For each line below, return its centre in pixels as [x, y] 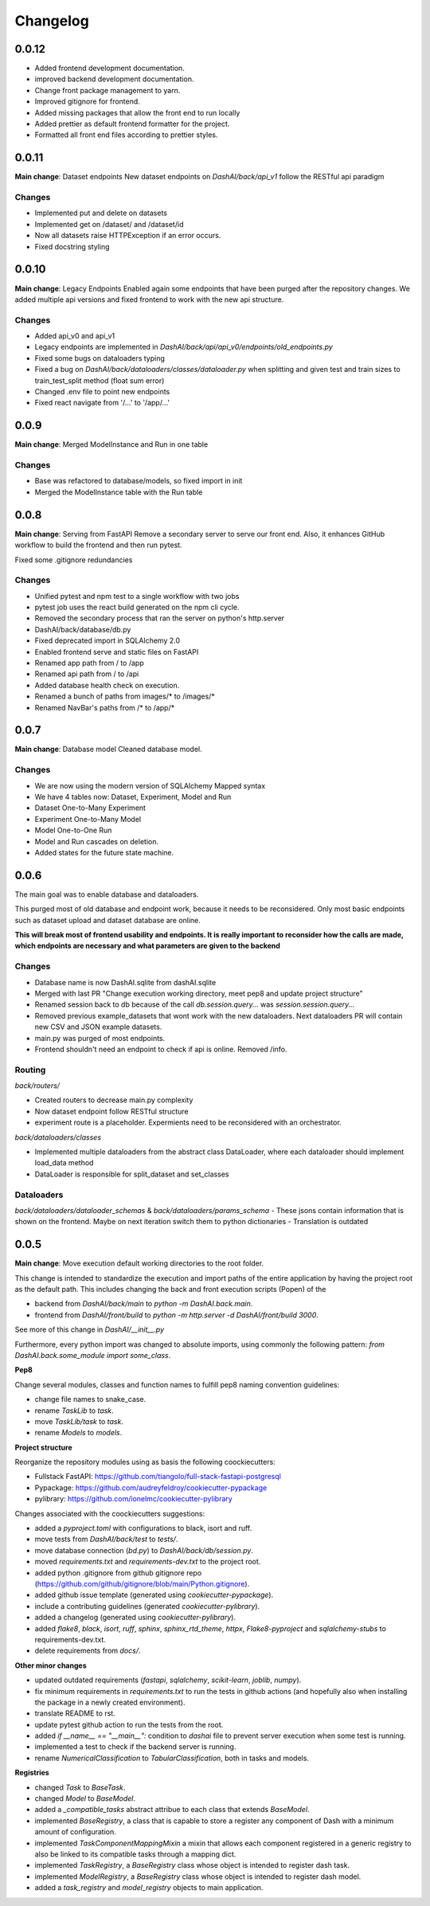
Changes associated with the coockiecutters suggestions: [110, 1513]
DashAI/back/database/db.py [83, 629]
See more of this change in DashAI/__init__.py [90, 1329]
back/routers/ [37, 1086]
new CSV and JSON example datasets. [98, 1027]
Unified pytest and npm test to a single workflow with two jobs [137, 596]
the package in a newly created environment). [110, 1702]
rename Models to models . [78, 1433]
